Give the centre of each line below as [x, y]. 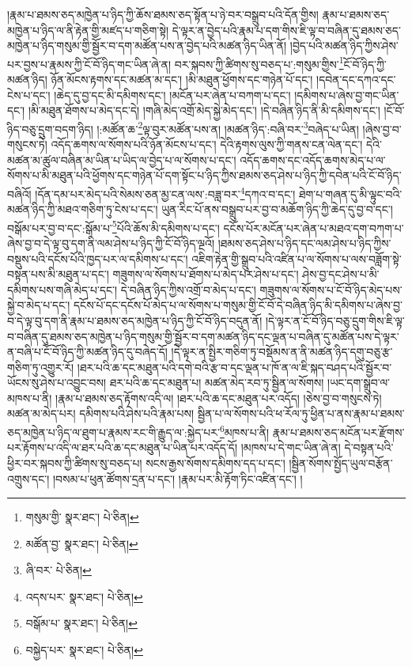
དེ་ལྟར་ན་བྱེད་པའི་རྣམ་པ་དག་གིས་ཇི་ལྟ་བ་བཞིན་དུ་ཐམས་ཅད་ [286, 30]
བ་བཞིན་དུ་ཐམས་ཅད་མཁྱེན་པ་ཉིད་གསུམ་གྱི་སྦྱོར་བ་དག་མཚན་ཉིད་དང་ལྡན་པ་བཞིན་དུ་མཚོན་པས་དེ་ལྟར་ [203, 336]
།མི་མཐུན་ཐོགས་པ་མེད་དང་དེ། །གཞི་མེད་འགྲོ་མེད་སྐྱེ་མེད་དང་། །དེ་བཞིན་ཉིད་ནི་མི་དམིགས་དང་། [204, 110]
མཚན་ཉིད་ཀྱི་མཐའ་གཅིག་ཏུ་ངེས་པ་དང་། [83, 209]
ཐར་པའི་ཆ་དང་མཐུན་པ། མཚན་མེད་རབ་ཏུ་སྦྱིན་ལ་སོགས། [217, 383]
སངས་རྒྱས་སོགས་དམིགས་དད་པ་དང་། [215, 462]
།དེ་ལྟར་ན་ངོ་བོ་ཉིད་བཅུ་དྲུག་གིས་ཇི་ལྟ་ [335, 320]
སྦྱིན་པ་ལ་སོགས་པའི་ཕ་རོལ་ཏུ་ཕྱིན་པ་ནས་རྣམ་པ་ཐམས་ [301, 413]
